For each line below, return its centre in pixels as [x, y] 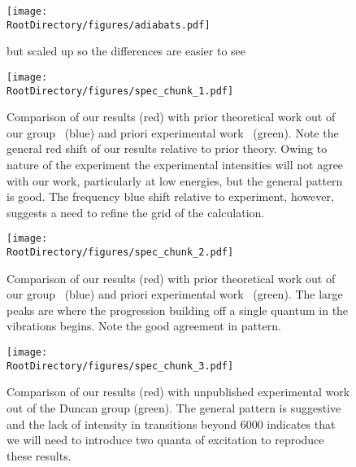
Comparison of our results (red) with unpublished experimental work [178, 392]
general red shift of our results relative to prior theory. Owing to [167, 148]
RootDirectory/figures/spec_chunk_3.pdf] [120, 366]
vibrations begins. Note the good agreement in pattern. [144, 326]
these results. [39, 455]
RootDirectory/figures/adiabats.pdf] [109, 25]
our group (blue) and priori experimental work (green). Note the [173, 132]
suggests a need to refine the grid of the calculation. [136, 212]
